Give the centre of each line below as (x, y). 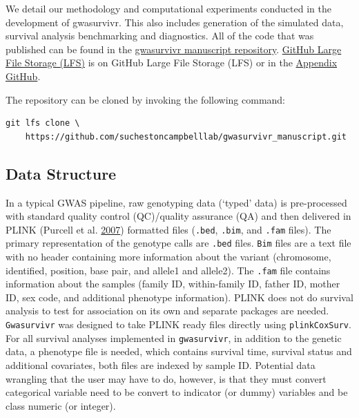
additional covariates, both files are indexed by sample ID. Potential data (161, 364)
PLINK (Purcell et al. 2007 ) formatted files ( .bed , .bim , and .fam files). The (168, 229)
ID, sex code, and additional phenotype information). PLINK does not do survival (179, 297)
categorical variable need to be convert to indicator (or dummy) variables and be (177, 392)
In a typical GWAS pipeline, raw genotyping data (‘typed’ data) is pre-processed (176, 202)
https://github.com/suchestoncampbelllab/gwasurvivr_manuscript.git (186, 136)
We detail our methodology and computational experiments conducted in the (168, 8)
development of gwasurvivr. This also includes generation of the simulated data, (175, 22)
